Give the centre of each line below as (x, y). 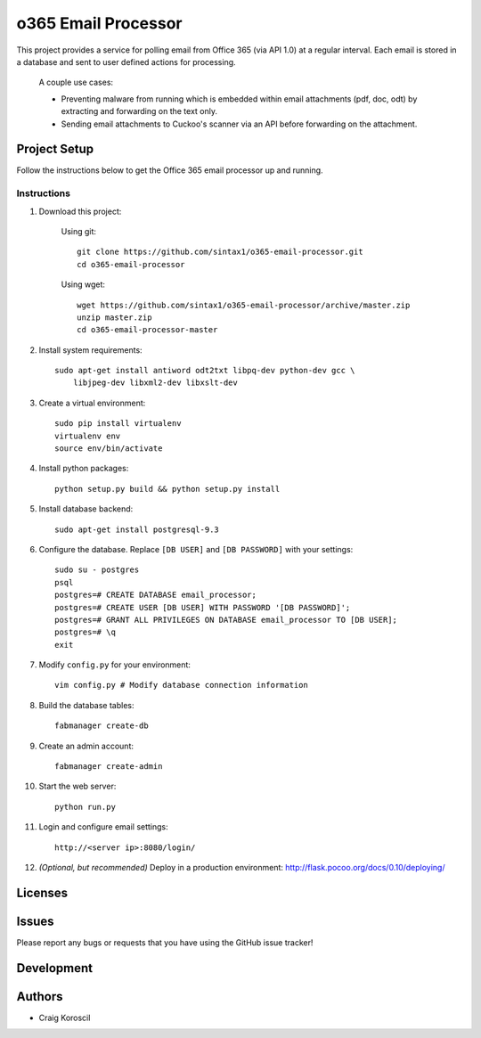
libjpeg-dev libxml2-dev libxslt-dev (155, 383)
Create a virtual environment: (92, 403)
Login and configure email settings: (103, 827)
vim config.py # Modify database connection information (182, 685)
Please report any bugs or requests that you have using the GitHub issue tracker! (165, 942)
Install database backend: (86, 509)
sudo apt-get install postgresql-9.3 (137, 529)
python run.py (85, 807)
